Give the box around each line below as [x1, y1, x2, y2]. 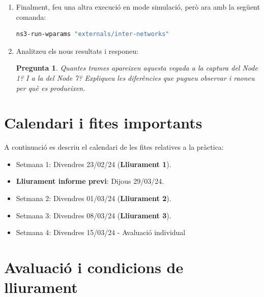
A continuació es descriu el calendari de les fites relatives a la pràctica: [4, 142, 224, 152]
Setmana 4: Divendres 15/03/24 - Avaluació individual [16, 227, 186, 238]
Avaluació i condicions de [4, 257, 184, 278]
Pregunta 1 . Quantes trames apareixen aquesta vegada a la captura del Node [16, 62, 258, 73]
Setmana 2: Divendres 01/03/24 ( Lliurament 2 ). [16, 193, 171, 204]
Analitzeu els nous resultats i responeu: [16, 45, 138, 56]
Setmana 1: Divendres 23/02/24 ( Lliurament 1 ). [16, 158, 171, 169]
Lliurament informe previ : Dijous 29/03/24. [16, 176, 164, 186]
